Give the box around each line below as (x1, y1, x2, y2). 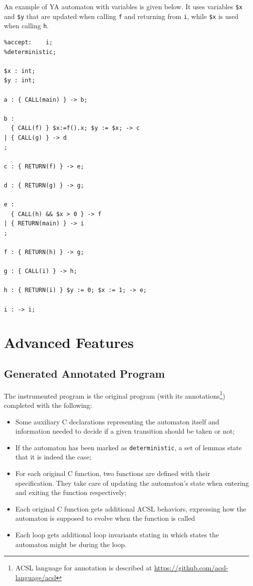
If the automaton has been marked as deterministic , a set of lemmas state (15, 442, 242, 452)
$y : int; (4, 77, 36, 84)
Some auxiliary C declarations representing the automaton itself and (15, 416, 219, 426)
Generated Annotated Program (4, 366, 165, 381)
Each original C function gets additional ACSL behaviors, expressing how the (15, 503, 246, 513)
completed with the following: (4, 400, 92, 410)
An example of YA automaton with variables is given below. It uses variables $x (4, 1, 243, 11)
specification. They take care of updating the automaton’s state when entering (15, 477, 249, 488)
